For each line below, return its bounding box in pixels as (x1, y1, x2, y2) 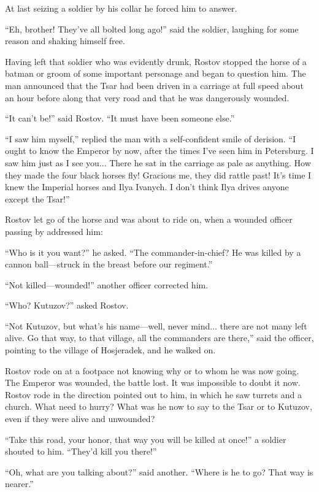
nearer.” (5, 477, 34, 490)
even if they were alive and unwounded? (5, 412, 155, 425)
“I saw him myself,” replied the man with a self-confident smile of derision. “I (5, 132, 296, 145)
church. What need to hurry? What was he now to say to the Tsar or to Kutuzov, (5, 400, 312, 413)
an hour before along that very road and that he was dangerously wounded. (5, 91, 290, 104)
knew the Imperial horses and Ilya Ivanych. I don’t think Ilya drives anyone (5, 180, 289, 193)
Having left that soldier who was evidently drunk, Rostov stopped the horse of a (5, 55, 307, 67)
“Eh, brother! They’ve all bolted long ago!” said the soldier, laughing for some (5, 22, 299, 35)
